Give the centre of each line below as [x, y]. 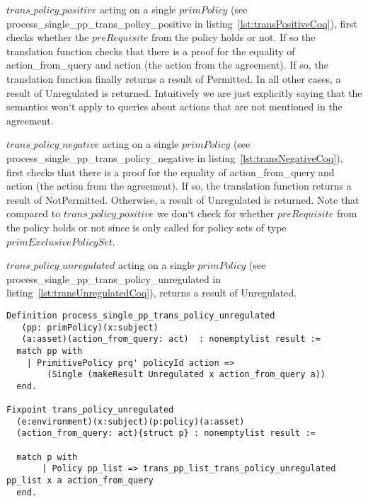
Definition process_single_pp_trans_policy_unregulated [141, 315]
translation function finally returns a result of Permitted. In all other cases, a [174, 78]
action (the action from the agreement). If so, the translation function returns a [179, 186]
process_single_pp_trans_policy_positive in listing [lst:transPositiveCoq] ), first [182, 23]
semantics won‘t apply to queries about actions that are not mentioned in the [174, 106]
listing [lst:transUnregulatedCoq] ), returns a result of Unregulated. [152, 293]
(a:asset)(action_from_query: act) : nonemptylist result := [171, 339]
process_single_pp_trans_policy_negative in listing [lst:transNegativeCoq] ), [175, 157]
